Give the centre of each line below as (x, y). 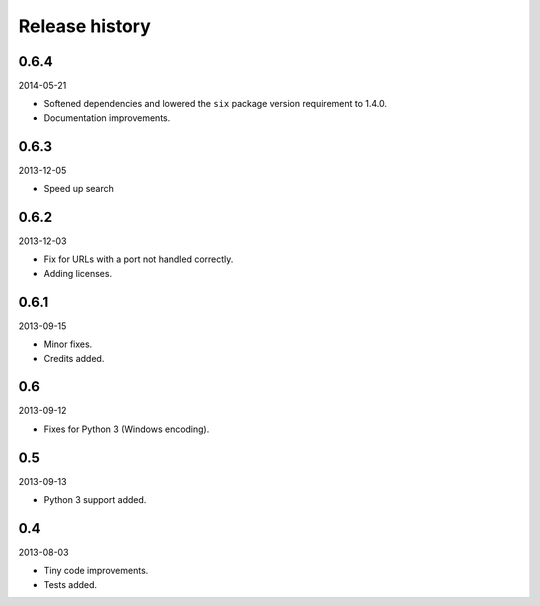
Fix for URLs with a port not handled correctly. (138, 259)
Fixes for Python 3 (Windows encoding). (126, 429)
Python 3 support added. (95, 500)
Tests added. (70, 584)
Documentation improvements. (107, 117)
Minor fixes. (68, 344)
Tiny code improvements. (96, 571)
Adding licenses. (78, 273)
